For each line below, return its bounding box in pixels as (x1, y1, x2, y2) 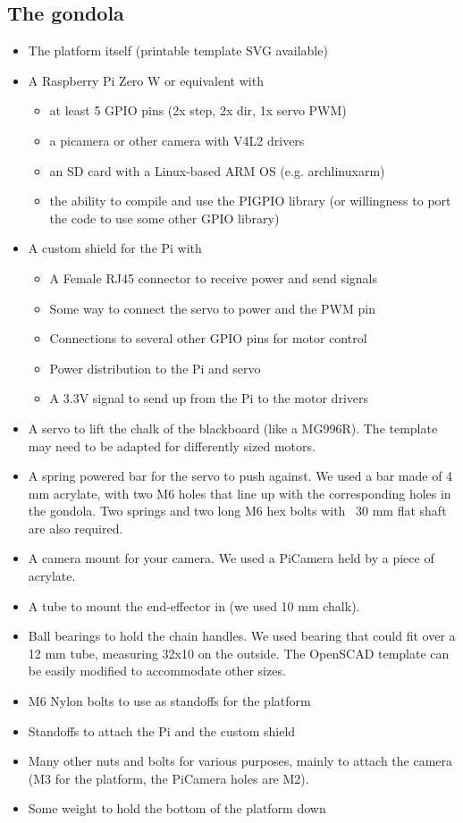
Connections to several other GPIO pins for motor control (49, 329, 367, 348)
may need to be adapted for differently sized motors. (28, 436, 316, 455)
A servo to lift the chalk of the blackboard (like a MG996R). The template (28, 418, 438, 437)
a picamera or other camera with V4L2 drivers (49, 130, 305, 149)
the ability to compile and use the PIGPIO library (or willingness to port (49, 191, 451, 210)
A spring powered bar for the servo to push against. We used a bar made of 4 (28, 466, 453, 485)
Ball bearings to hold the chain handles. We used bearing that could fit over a (28, 626, 456, 645)
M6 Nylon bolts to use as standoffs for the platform (28, 692, 311, 710)
